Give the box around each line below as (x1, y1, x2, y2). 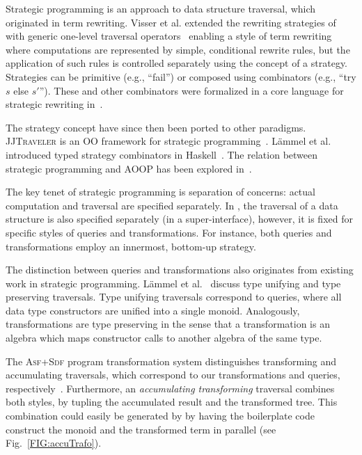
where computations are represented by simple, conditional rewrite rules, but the (6, 42, 350, 56)
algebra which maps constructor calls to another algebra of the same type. (6, 330, 322, 345)
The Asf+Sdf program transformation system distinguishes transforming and (6, 353, 337, 368)
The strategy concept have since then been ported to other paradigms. (6, 120, 306, 134)
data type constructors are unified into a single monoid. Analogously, (6, 303, 300, 317)
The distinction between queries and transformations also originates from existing (6, 262, 354, 277)
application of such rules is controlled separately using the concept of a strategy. (6, 56, 348, 70)
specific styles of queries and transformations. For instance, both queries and (6, 225, 332, 239)
